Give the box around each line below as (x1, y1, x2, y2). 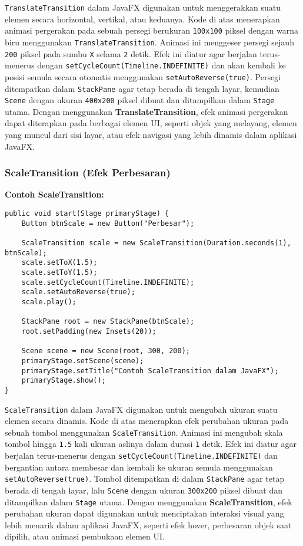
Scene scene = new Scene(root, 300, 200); (21, 347, 190, 356)
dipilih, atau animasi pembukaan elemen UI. (5, 530, 165, 542)
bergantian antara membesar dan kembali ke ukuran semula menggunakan (5, 461, 273, 473)
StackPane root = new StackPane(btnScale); (21, 317, 195, 326)
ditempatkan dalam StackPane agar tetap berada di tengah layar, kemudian (5, 82, 279, 94)
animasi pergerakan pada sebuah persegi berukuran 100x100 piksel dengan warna (5, 24, 299, 37)
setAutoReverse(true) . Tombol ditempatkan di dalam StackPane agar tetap (5, 472, 285, 485)
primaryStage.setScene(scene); (21, 356, 144, 365)
